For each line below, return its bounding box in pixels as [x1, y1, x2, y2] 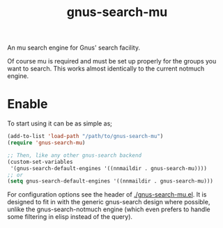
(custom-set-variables [7, 158, 73, 165]
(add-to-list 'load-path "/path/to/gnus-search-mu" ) [7, 133, 164, 140]
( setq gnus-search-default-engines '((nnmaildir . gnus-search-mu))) [7, 178, 214, 185]
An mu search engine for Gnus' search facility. [7, 43, 141, 52]
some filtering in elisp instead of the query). [7, 213, 133, 221]
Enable [7, 96, 48, 112]
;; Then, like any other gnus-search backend [7, 151, 141, 159]
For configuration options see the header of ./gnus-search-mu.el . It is [7, 190, 207, 199]
